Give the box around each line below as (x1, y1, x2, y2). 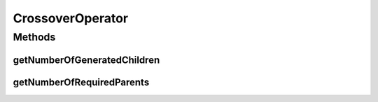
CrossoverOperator (13, 10, 129, 26)
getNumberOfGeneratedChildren (13, 54, 160, 66)
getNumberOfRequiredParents (13, 76, 150, 88)
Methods (13, 31, 56, 43)
